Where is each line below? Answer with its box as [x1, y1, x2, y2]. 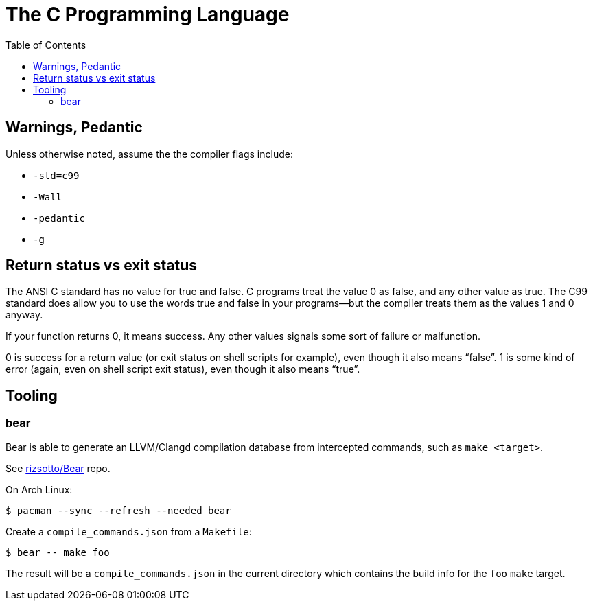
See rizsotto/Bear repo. [5, 462, 111, 474]
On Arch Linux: [5, 483, 73, 496]
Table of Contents [5, 38, 86, 51]
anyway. [5, 309, 43, 321]
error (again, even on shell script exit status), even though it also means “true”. [5, 363, 360, 375]
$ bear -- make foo [5, 546, 110, 558]
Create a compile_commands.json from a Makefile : [5, 525, 252, 537]
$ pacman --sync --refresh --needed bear [5, 504, 231, 516]
